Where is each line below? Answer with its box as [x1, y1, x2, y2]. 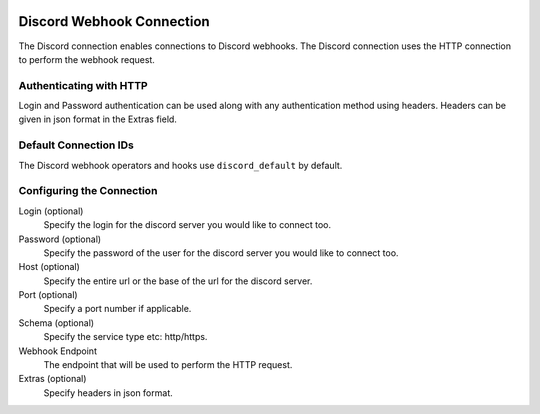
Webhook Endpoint [18, 345, 97, 357]
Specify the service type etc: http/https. [43, 331, 208, 343]
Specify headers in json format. [43, 386, 174, 399]
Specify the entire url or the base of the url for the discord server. [43, 275, 313, 287]
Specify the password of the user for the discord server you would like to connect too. [43, 246, 399, 259]
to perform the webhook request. [18, 53, 155, 65]
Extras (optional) [18, 373, 87, 385]
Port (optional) [18, 289, 79, 301]
